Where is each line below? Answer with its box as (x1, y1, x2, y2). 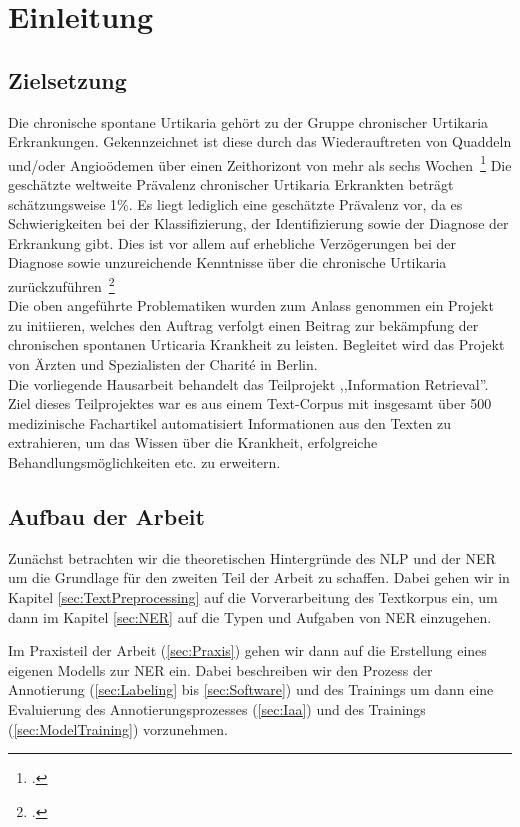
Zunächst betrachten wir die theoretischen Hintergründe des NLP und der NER (8, 547, 496, 568)
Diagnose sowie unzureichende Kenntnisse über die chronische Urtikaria (8, 252, 447, 273)
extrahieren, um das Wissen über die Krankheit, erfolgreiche (8, 432, 378, 453)
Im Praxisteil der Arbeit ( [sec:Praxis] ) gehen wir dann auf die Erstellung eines (8, 640, 487, 661)
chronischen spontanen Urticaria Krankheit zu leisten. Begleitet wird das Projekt (8, 334, 505, 355)
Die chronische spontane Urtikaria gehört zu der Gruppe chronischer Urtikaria (8, 111, 489, 132)
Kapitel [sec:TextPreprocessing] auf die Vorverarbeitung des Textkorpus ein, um (8, 586, 498, 607)
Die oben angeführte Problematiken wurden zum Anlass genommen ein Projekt (8, 295, 494, 316)
